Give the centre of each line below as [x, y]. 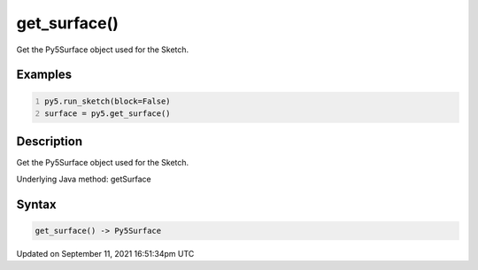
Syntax [36, 204]
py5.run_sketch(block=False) [108, 101]
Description [50, 142]
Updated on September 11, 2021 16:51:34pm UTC [105, 253]
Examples [44, 75]
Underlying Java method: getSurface [84, 179]
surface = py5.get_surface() [108, 113]
